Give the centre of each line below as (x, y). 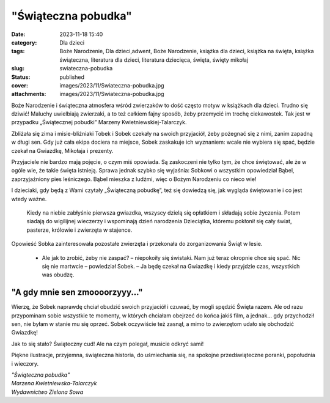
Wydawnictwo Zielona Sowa (47, 392)
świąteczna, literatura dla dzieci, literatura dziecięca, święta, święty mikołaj (154, 60)
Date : (18, 34)
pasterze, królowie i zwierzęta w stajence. (79, 230)
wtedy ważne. (29, 199)
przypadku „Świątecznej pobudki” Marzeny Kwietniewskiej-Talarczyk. (99, 122)
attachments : (29, 94)
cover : (20, 85)
